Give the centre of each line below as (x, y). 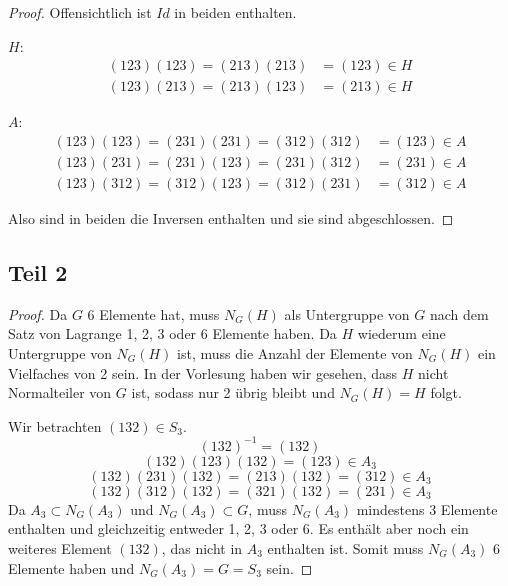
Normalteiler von (60, 392)
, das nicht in (202, 547)
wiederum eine (401, 333)
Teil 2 (38, 271)
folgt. (446, 392)
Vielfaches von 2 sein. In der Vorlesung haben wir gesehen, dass (203, 372)
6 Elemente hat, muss (153, 313)
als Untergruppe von (347, 313)
